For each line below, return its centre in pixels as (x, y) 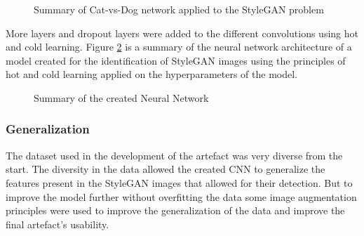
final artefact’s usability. (58, 224)
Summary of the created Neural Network (121, 97)
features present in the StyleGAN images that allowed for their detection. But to (179, 182)
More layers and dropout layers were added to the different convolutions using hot (182, 33)
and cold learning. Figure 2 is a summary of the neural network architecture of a (179, 47)
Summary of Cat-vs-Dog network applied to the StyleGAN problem (179, 9)
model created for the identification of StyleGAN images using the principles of (176, 60)
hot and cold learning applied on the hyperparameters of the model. (151, 74)
